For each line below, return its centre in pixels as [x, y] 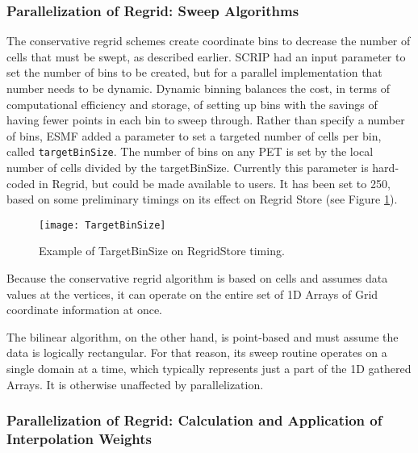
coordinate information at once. [84, 310]
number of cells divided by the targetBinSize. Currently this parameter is [188, 168]
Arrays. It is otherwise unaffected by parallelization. [135, 384]
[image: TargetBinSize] [102, 225]
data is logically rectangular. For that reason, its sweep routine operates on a [197, 352]
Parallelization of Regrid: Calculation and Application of [194, 420]
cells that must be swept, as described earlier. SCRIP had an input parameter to [206, 56]
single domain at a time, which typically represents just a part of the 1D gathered [209, 369]
